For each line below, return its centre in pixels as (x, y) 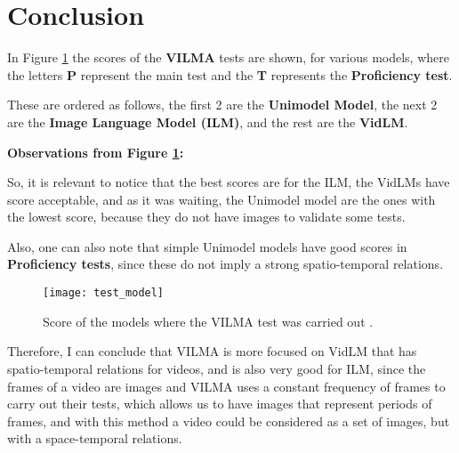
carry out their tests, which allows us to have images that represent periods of (220, 404)
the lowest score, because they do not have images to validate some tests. (206, 217)
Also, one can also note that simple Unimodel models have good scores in (207, 246)
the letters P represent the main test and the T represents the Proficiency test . (230, 74)
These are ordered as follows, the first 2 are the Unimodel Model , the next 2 (222, 105)
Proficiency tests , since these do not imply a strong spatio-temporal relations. (225, 264)
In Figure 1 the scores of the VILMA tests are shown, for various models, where (228, 57)
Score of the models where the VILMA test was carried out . (208, 321)
